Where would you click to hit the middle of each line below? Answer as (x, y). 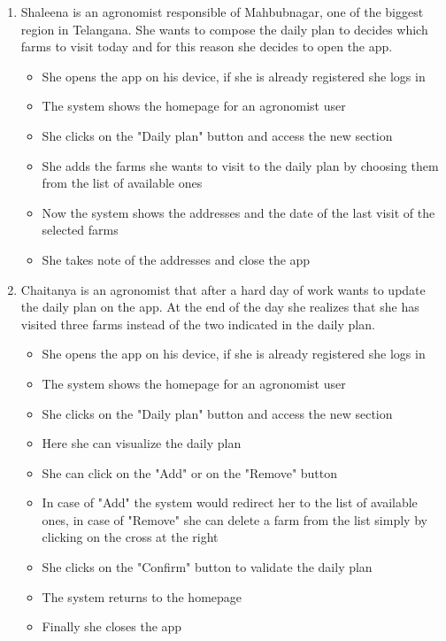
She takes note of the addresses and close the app (176, 259)
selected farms (80, 230)
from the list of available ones (122, 183)
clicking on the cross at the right (130, 537)
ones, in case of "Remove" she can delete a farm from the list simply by (235, 519)
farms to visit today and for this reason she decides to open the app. (207, 46)
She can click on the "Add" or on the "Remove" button (190, 472)
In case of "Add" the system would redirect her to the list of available (230, 502)
